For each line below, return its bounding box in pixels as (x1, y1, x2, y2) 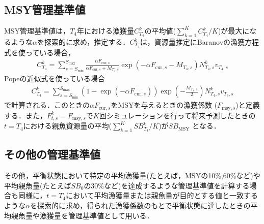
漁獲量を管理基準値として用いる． (39, 210, 154, 220)
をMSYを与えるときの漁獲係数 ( (111, 100, 218, 110)
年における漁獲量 (77, 25, 134, 36)
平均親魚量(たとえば (4, 180, 71, 190)
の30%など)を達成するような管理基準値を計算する (84, 180, 250, 190)
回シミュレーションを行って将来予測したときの (99, 110, 256, 120)
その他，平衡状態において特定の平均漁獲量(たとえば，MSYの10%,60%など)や (4, 170, 260, 181)
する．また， (4, 110, 47, 120)
